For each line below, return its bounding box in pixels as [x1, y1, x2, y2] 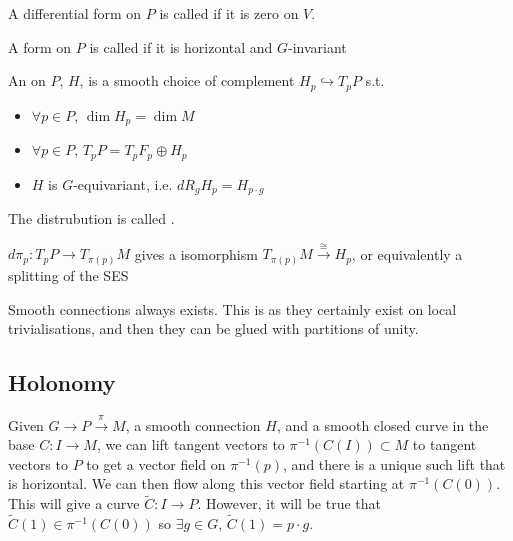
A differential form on [8, 3, 142, 23]
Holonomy [8, 367, 116, 398]
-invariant [288, 36, 347, 57]
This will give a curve [8, 493, 140, 514]
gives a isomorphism [134, 243, 258, 264]
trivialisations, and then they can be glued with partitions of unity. [8, 318, 419, 339]
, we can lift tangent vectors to [96, 434, 285, 455]
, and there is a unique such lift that [283, 453, 506, 474]
